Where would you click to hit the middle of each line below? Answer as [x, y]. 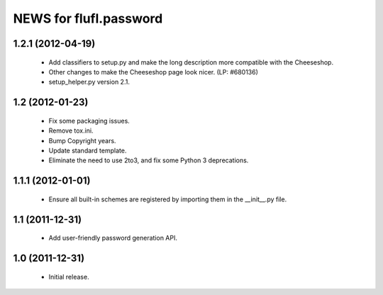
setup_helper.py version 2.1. [89, 82]
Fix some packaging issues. [89, 121]
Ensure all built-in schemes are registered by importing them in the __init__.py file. [168, 199]
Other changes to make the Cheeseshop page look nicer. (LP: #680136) [154, 72]
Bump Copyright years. [82, 140]
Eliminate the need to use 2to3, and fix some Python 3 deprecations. [149, 160]
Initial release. [69, 277]
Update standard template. [88, 150]
